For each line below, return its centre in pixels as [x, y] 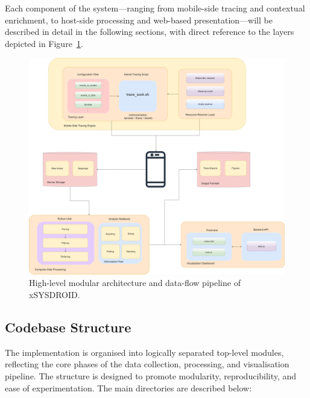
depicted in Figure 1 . [44, 43]
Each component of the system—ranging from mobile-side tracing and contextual [155, 8]
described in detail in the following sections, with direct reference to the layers [150, 32]
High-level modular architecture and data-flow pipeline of [135, 283]
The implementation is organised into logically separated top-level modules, [144, 352]
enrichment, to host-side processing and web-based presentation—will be [139, 20]
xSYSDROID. [55, 294]
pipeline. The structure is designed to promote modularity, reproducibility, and [151, 375]
